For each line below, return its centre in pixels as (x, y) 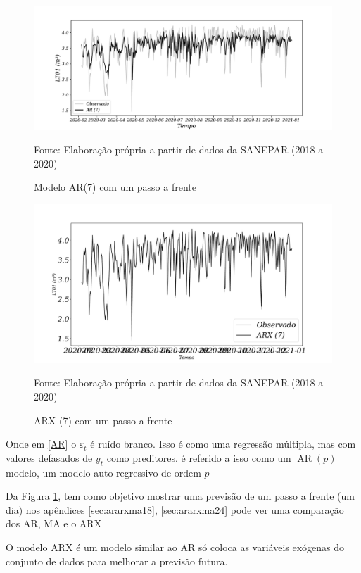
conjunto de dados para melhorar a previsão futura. (117, 561)
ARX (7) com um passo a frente (103, 420)
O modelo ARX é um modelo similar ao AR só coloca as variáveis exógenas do (175, 547)
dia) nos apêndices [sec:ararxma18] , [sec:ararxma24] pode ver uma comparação (175, 509)
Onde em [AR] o (41, 444)
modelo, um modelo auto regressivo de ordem (103, 472)
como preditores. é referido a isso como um (199, 457)
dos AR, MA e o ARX (54, 523)
